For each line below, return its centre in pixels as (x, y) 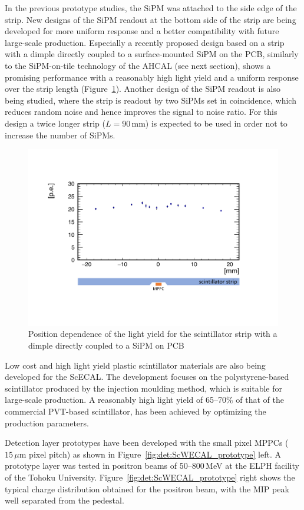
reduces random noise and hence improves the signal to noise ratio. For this (141, 112)
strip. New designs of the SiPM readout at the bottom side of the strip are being (151, 19)
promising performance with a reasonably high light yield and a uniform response (152, 77)
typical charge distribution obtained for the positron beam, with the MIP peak (147, 489)
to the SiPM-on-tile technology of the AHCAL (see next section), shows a (138, 65)
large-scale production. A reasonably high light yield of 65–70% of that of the (144, 400)
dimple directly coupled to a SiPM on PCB (106, 345)
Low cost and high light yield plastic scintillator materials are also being (135, 365)
